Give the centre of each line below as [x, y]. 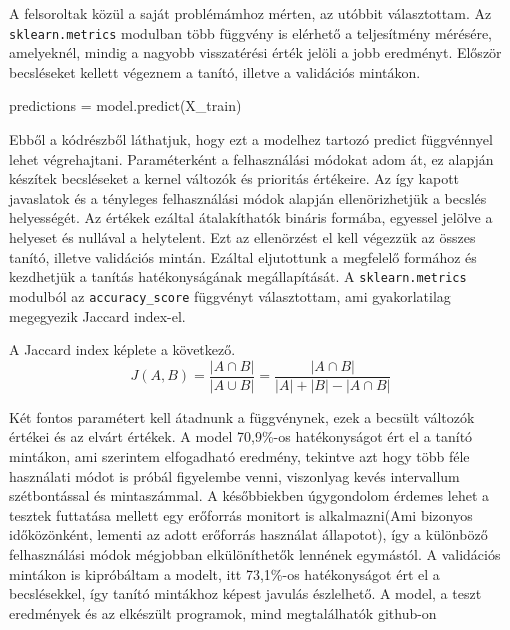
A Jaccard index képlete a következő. [122, 349]
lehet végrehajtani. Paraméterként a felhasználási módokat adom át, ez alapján [251, 158]
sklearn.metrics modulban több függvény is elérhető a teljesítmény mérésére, [250, 32]
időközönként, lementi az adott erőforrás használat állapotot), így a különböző [248, 534]
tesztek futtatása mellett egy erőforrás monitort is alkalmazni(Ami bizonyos [241, 514]
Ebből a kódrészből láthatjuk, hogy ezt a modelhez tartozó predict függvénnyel [251, 139]
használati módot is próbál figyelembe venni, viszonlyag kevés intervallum [234, 475]
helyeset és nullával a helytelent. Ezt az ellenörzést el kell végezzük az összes [242, 237]
